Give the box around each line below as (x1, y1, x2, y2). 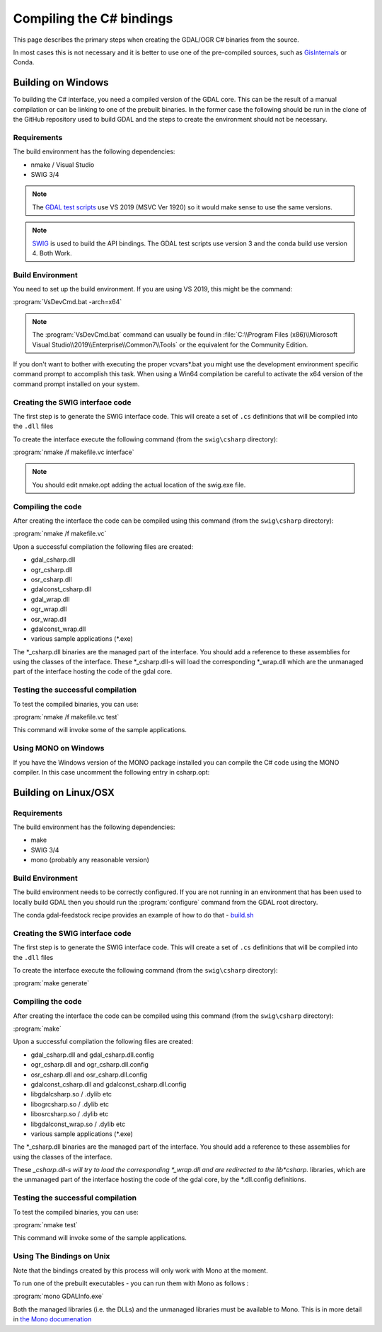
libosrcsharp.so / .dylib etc (30, 1110, 109, 1118)
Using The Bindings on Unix (13, 1251, 110, 1261)
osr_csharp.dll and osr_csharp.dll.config (30, 1070, 148, 1079)
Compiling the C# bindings (13, 11, 173, 26)
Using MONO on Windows (13, 743, 105, 753)
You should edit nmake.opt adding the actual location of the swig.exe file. (32, 480, 246, 489)
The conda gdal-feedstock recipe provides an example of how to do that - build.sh (13, 911, 254, 920)
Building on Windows (13, 76, 109, 88)
